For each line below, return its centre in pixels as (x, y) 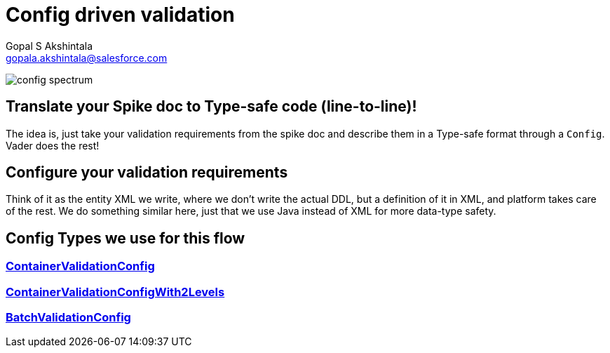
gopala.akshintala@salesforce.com (87, 58)
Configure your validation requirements (147, 173)
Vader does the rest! (53, 145)
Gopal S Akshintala (49, 46)
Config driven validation (120, 15)
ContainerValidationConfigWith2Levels (115, 292)
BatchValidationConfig (68, 318)
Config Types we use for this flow (126, 238)
